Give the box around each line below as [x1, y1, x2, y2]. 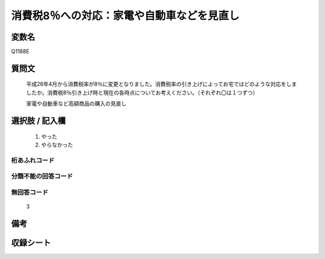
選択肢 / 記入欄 [11, 116, 66, 126]
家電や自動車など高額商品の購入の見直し [26, 100, 126, 108]
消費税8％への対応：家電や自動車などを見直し [11, 9, 240, 22]
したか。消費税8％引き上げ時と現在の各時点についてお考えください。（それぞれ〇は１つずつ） [26, 89, 259, 96]
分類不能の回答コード [11, 172, 73, 180]
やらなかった [41, 141, 73, 148]
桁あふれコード [11, 156, 55, 165]
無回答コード [11, 188, 49, 197]
